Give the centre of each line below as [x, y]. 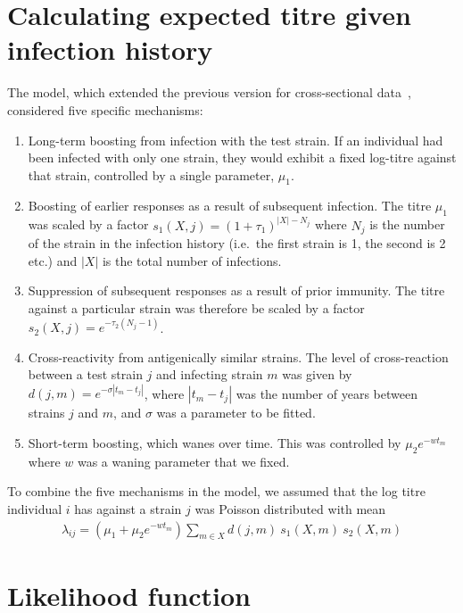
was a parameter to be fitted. [236, 413]
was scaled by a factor [88, 224]
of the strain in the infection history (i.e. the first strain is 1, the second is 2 [237, 243]
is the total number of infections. [192, 260]
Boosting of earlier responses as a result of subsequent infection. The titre [230, 206]
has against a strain [128, 508]
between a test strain [85, 374]
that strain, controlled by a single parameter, [151, 174]
